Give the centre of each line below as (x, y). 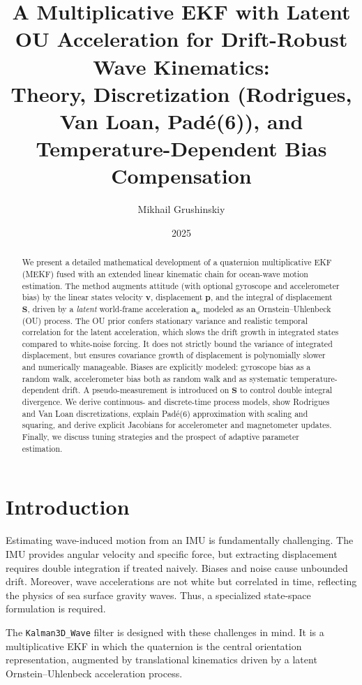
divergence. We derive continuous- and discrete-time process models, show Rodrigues (176, 402)
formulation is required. (56, 609)
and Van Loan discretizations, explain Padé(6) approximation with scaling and (165, 413)
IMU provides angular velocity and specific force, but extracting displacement (172, 553)
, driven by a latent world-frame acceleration (108, 308)
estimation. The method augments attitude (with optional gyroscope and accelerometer (181, 285)
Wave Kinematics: (181, 66)
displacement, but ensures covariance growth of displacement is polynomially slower (174, 355)
